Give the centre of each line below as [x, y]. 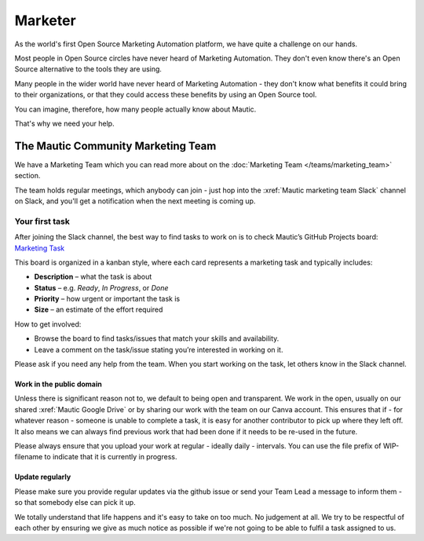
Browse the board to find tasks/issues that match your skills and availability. [157, 338]
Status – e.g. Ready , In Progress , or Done [101, 287]
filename [29, 457]
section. [27, 176]
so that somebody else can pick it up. [75, 503]
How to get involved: [48, 324]
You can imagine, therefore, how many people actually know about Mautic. [135, 109]
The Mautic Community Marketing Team [115, 146]
